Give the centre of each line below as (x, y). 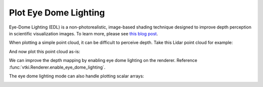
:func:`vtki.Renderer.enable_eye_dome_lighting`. (57, 67)
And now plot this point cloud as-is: (45, 51)
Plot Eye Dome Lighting (57, 13)
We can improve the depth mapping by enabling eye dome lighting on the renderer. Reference (103, 60)
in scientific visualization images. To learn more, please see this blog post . (84, 33)
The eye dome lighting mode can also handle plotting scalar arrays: (76, 76)
